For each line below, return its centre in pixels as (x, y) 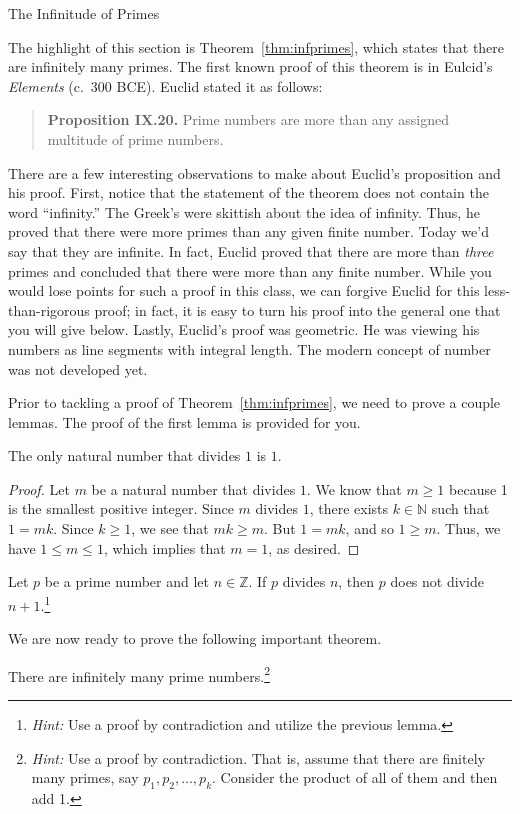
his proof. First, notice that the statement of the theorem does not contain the (248, 192)
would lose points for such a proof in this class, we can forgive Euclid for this (244, 290)
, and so (369, 528)
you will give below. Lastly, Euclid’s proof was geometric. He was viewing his (244, 329)
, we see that (170, 528)
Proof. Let (39, 488)
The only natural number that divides (124, 455)
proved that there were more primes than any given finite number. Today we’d (248, 231)
